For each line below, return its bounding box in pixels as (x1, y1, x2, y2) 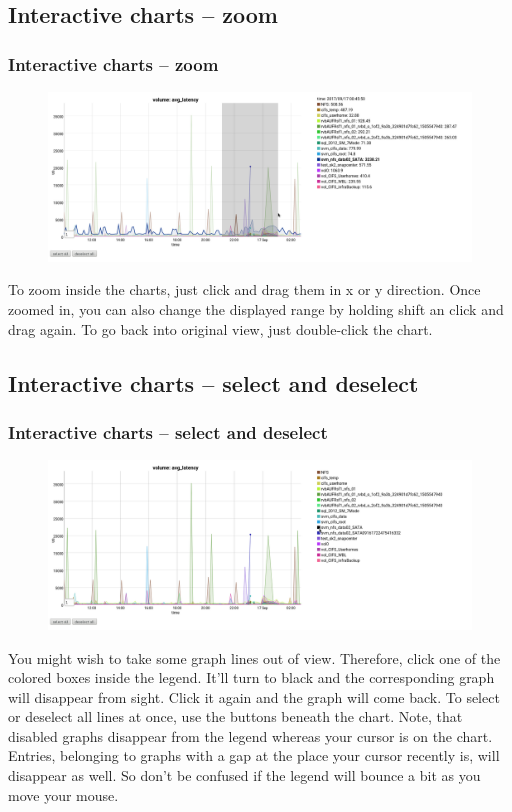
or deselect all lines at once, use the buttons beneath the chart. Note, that (8, 706, 463, 727)
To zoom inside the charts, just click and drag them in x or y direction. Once (8, 279, 481, 300)
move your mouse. (8, 784, 119, 805)
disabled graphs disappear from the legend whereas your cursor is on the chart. (8, 725, 493, 746)
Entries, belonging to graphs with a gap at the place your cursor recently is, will (8, 745, 500, 766)
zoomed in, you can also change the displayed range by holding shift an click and (8, 298, 504, 319)
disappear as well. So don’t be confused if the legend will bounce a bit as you (8, 765, 481, 786)
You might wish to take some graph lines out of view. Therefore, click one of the (8, 647, 501, 668)
